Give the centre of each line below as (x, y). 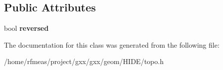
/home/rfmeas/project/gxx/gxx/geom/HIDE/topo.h (84, 61)
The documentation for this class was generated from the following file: (112, 44)
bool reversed (26, 28)
